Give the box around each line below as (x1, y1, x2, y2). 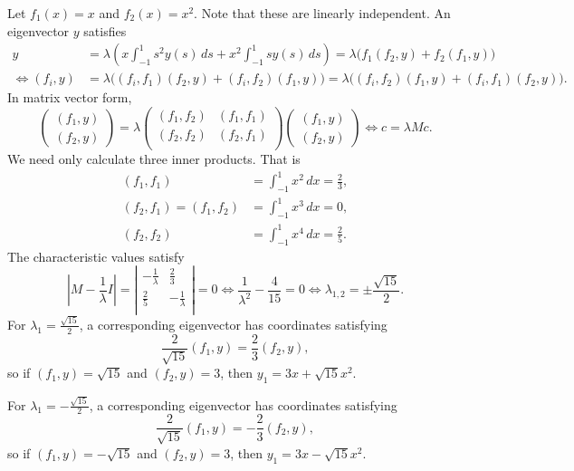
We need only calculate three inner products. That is (7, 149, 301, 168)
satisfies (83, 21, 127, 40)
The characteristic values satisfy (7, 246, 185, 265)
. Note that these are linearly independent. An (194, 4, 451, 22)
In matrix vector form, (7, 88, 132, 107)
